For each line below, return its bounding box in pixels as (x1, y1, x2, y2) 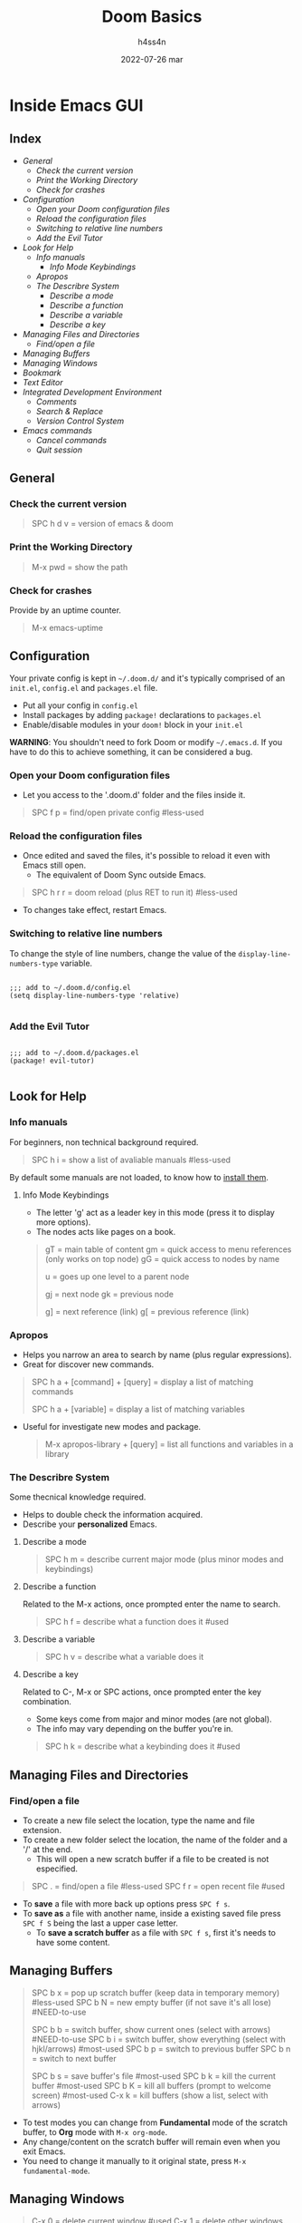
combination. (22, 1696, 72, 1707)
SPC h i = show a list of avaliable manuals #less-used (31, 1154, 231, 1165)
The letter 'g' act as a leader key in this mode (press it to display (35, 1207, 276, 1218)
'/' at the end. (22, 1844, 73, 1855)
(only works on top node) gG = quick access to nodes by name (44, 1253, 280, 1264)
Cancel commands (35, 434, 107, 445)
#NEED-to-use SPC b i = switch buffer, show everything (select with (31, 2034, 287, 2044)
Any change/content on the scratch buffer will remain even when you (22, 2136, 280, 2147)
